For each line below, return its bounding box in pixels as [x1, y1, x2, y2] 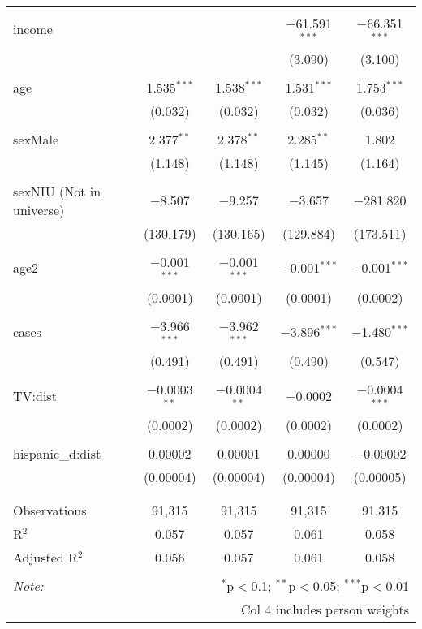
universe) [13, 200, 65, 219]
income [13, 19, 53, 39]
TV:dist [13, 386, 57, 405]
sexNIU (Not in [13, 181, 101, 200]
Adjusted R [13, 548, 78, 567]
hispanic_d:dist [13, 444, 101, 463]
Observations [13, 501, 87, 520]
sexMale [13, 129, 59, 149]
